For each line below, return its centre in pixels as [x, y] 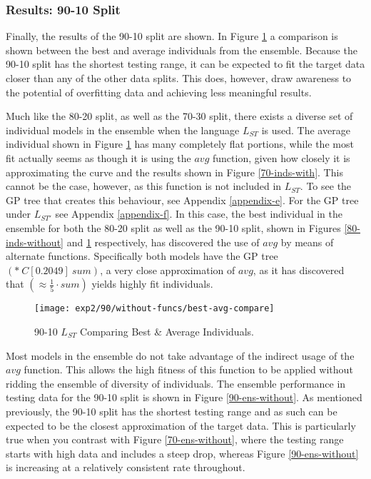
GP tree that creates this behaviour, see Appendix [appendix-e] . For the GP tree [182, 200]
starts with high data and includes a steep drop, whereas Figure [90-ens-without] [182, 453]
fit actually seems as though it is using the [98, 157]
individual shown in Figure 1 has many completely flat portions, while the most [180, 144]
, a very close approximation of [168, 269]
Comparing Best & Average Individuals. [167, 331]
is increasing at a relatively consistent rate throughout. [126, 467]
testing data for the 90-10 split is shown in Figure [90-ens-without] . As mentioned [184, 397]
